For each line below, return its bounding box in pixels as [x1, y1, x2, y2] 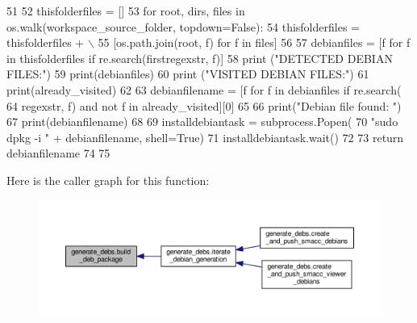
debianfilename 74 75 [6, 145, 111, 161]
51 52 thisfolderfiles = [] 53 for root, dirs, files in [6, 2, 245, 19]
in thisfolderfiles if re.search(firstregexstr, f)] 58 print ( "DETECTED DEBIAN [6, 49, 393, 66]
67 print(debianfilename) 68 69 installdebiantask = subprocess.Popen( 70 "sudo [6, 113, 398, 130]
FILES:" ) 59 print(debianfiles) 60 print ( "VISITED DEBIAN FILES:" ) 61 [6, 65, 369, 82]
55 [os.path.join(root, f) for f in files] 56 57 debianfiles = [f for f [98, 34, 411, 51]
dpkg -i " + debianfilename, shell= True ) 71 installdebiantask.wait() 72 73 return [6, 128, 404, 145]
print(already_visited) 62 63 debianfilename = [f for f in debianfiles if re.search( [6, 81, 402, 98]
